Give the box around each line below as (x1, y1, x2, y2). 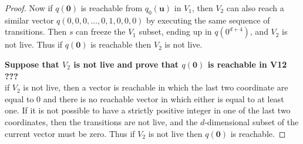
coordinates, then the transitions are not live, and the (5, 115, 198, 128)
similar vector (5, 14, 54, 26)
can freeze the (76, 25, 126, 38)
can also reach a (226, 2, 284, 14)
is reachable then (90, 38, 151, 51)
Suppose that (5, 58, 59, 70)
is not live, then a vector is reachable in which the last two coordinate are (23, 81, 288, 93)
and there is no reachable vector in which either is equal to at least (43, 92, 284, 105)
